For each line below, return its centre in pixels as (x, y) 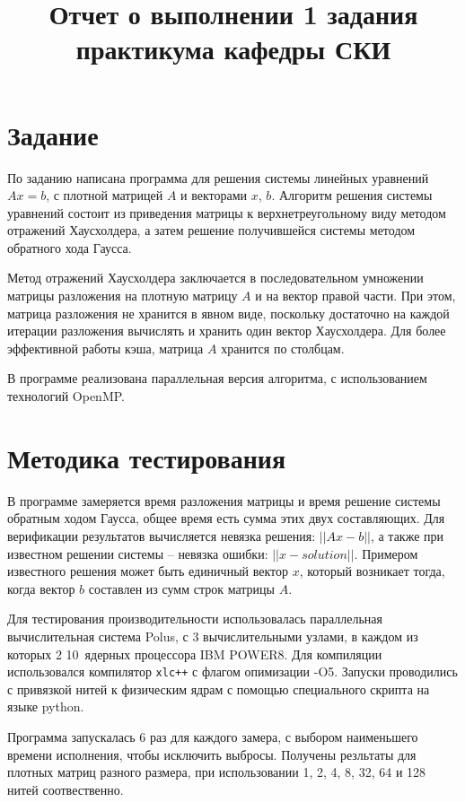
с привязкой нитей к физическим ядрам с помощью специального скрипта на (219, 689)
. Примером (386, 553)
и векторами (214, 195)
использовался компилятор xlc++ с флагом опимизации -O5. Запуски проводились (232, 671)
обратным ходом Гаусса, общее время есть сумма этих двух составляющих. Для (226, 518)
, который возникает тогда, (372, 571)
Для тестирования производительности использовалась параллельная (195, 619)
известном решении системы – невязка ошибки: (138, 553)
